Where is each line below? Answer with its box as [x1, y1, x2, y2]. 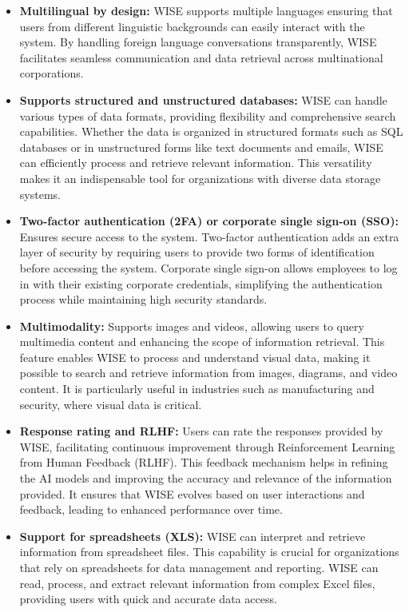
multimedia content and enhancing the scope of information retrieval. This [19, 333, 385, 350]
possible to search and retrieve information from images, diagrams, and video [19, 364, 398, 381]
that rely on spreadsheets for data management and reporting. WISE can [19, 559, 379, 575]
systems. [19, 185, 61, 202]
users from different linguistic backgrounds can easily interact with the [19, 18, 365, 34]
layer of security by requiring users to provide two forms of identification [19, 244, 375, 260]
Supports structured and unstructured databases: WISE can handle [19, 91, 387, 108]
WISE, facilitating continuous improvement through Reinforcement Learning [19, 438, 395, 455]
